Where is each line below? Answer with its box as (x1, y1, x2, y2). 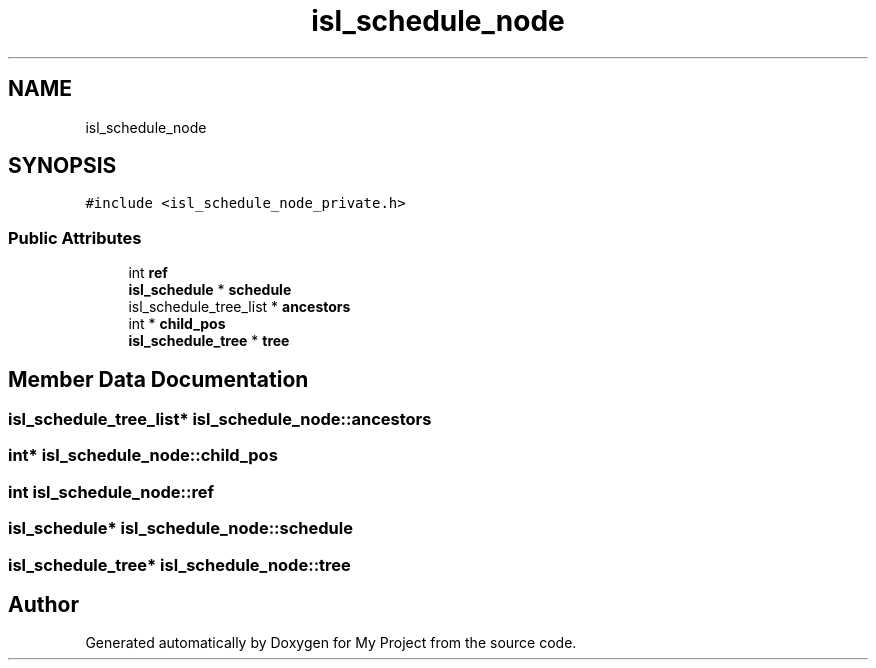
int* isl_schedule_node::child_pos (8, 445, 278, 466)
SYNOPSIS (8, 153, 117, 179)
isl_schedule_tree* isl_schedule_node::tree (8, 554, 351, 575)
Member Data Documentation (8, 366, 309, 392)
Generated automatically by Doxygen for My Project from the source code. (85, 634, 577, 652)
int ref (128, 264, 168, 282)
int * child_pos (128, 315, 226, 333)
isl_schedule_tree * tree (128, 332, 290, 350)
